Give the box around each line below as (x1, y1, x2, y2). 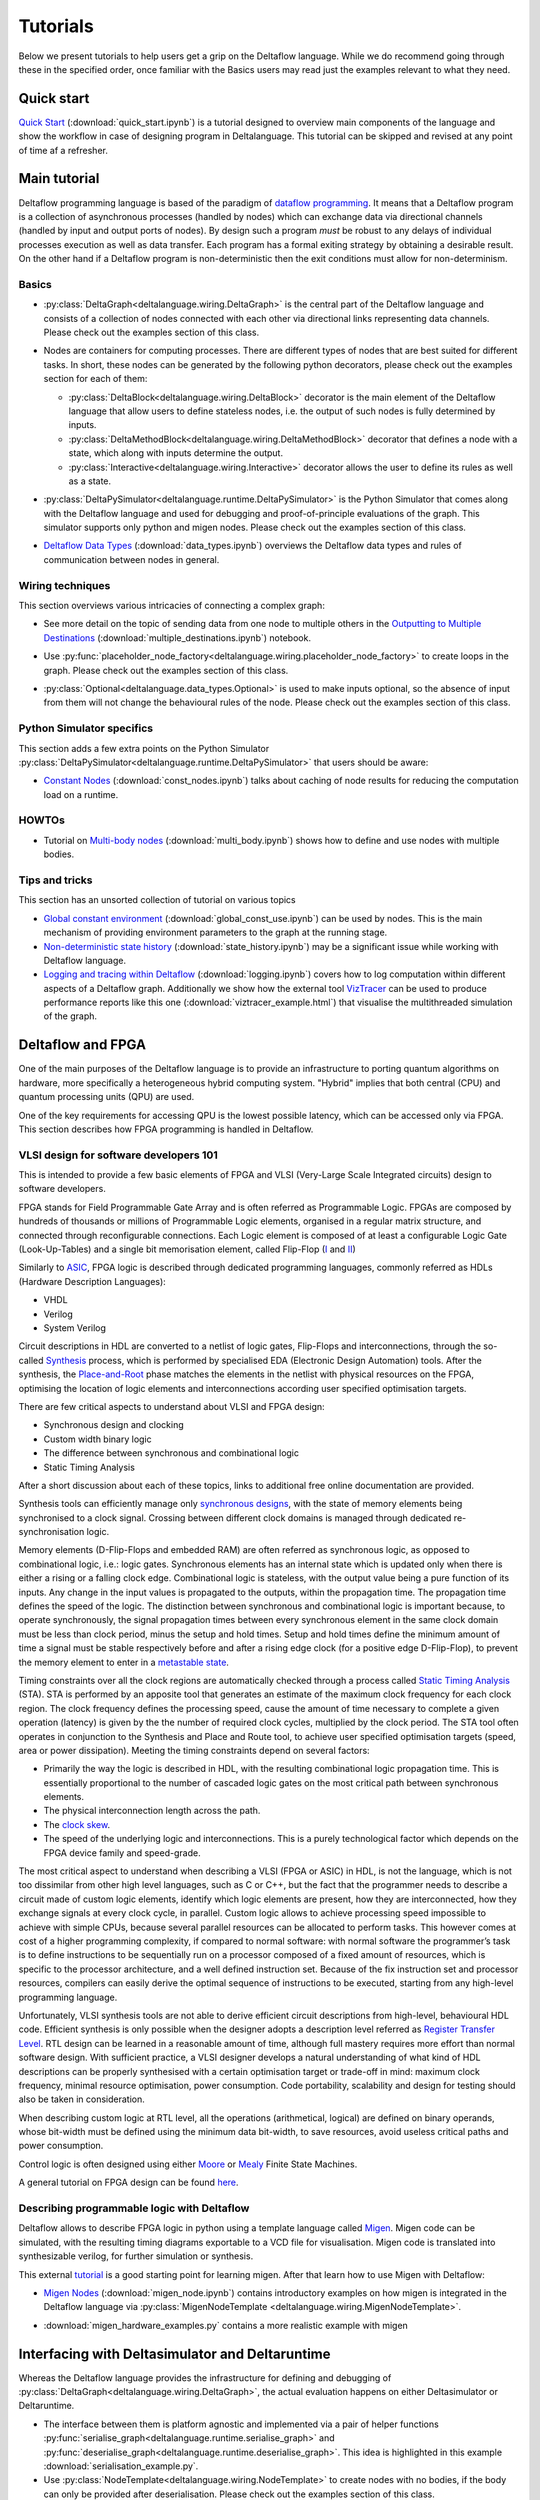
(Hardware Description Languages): (18, 1275, 167, 1287)
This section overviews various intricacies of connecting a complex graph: (18, 600, 325, 612)
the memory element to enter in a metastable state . (18, 1656, 230, 1668)
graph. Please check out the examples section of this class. (43, 664, 289, 676)
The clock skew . (43, 1818, 110, 1830)
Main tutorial (18, 170, 100, 187)
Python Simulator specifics (18, 721, 154, 735)
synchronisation (18, 1526, 85, 1538)
